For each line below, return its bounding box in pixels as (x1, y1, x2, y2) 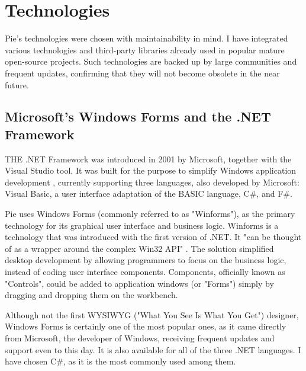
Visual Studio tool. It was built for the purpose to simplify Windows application (5, 164, 297, 177)
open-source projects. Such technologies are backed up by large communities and (5, 55, 297, 68)
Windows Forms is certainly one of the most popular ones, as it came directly (5, 320, 286, 332)
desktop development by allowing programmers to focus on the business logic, (5, 254, 286, 266)
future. (5, 78, 29, 91)
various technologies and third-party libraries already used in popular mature (5, 43, 285, 56)
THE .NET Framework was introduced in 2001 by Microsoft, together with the (5, 152, 292, 165)
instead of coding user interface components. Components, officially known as (5, 266, 285, 278)
